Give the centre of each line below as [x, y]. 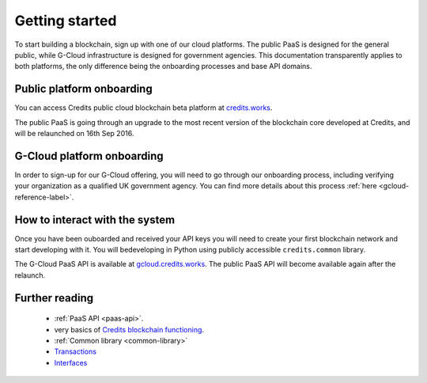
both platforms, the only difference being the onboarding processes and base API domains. [163, 66]
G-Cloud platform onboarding [89, 155]
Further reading [54, 298]
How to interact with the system [95, 220]
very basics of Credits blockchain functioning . [129, 329]
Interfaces [71, 362]
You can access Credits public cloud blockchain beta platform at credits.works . [144, 108]
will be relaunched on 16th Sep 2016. [74, 134]
